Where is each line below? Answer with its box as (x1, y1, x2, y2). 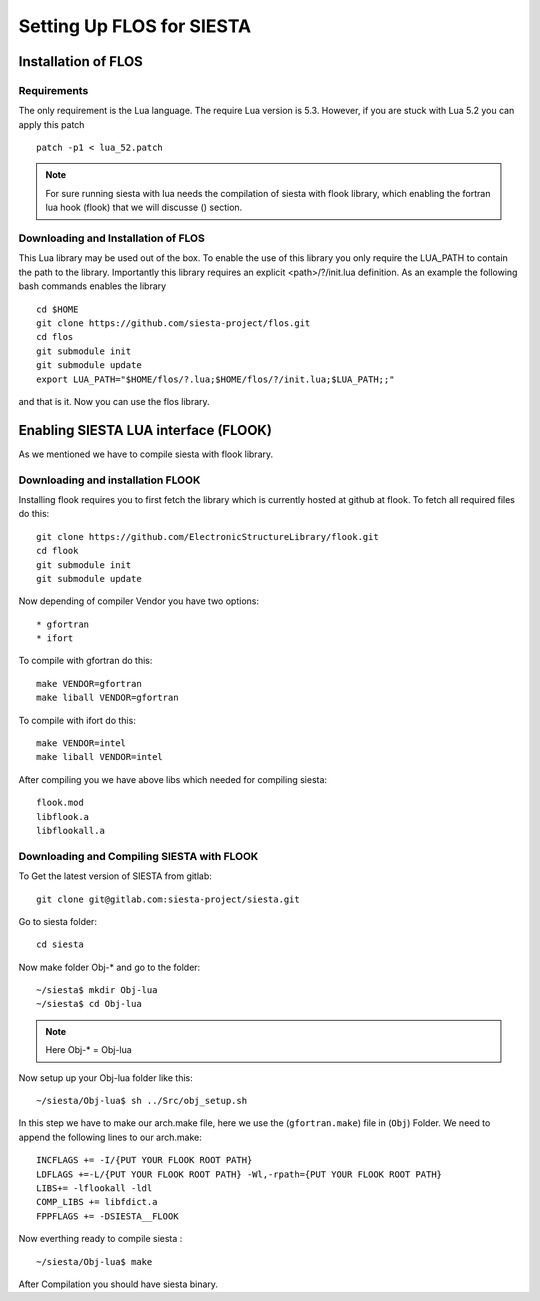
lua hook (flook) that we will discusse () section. (45, 201, 243, 214)
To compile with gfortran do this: (18, 655, 153, 667)
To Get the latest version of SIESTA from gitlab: (18, 870, 212, 882)
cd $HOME (36, 303, 79, 315)
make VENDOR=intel (36, 738, 127, 749)
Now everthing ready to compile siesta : (18, 1233, 183, 1245)
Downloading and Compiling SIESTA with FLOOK (18, 849, 259, 863)
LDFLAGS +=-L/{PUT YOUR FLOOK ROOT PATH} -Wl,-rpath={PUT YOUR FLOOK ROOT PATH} (36, 1168, 443, 1180)
